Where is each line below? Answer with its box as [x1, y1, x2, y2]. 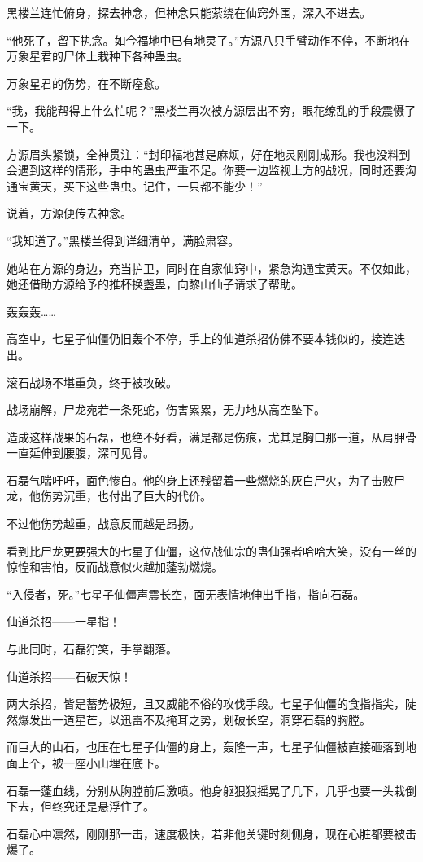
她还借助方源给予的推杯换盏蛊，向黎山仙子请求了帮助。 [7, 275, 303, 292]
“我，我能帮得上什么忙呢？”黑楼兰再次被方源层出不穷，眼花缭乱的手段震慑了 [7, 102, 416, 119]
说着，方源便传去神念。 [7, 205, 132, 222]
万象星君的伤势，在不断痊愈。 [7, 74, 166, 91]
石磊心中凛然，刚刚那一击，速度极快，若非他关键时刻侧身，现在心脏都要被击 [7, 825, 416, 842]
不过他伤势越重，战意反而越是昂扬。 [7, 515, 200, 532]
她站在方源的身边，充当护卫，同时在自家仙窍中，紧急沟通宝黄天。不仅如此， [7, 259, 416, 276]
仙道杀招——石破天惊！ [7, 667, 132, 684]
